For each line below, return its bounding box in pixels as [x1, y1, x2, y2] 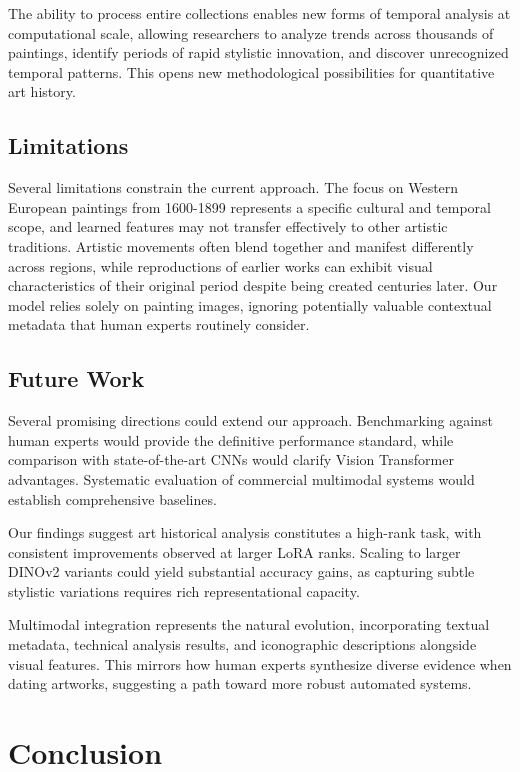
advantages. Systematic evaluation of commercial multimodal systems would [8, 468, 475, 489]
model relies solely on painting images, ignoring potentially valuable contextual [8, 294, 492, 315]
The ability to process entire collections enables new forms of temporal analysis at [8, 3, 511, 23]
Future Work [8, 363, 145, 394]
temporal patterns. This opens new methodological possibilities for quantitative [8, 61, 495, 82]
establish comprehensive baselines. [8, 488, 217, 509]
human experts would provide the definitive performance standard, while [8, 429, 454, 450]
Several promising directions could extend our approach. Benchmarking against [8, 410, 493, 431]
